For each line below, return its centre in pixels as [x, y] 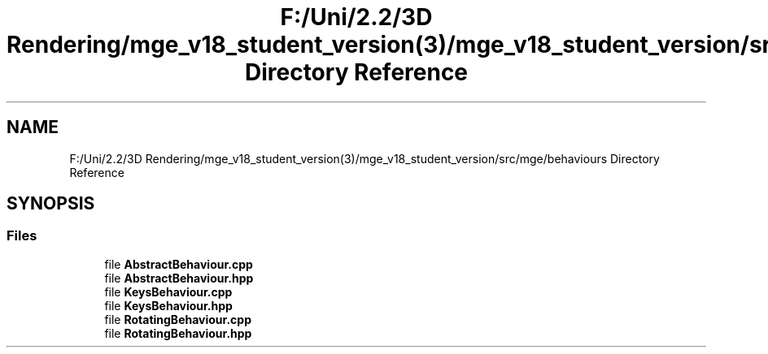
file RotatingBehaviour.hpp [178, 333]
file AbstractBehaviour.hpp [179, 278]
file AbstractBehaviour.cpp [179, 264]
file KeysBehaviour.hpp [168, 305]
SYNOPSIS [51, 204]
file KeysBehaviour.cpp [168, 291]
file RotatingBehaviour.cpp [178, 319]
